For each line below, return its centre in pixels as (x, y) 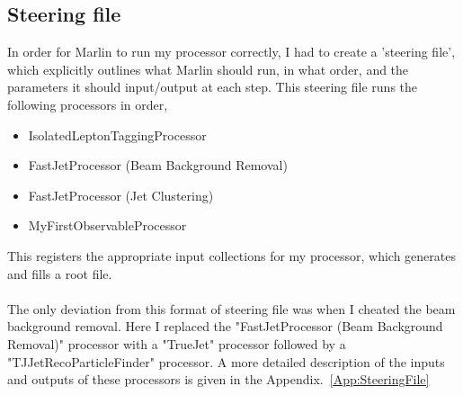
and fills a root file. (60, 273)
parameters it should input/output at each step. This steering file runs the (213, 87)
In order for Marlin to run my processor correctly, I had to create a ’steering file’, (231, 52)
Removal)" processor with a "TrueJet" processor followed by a (177, 343)
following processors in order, (88, 104)
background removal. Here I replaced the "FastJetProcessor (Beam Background (225, 326)
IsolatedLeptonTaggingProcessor (117, 135)
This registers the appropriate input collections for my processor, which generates (231, 255)
